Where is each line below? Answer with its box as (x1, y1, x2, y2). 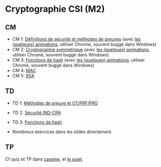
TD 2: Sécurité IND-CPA (12, 109, 61, 115)
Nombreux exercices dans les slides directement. (12, 129, 113, 134)
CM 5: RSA (12, 73, 34, 78)
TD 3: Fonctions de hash (12, 119, 63, 125)
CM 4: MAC (12, 67, 36, 73)
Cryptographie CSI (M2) (5, 3, 105, 15)
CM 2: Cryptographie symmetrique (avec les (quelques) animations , (12, 47, 150, 52)
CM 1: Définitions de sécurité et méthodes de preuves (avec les (12, 36, 141, 42)
